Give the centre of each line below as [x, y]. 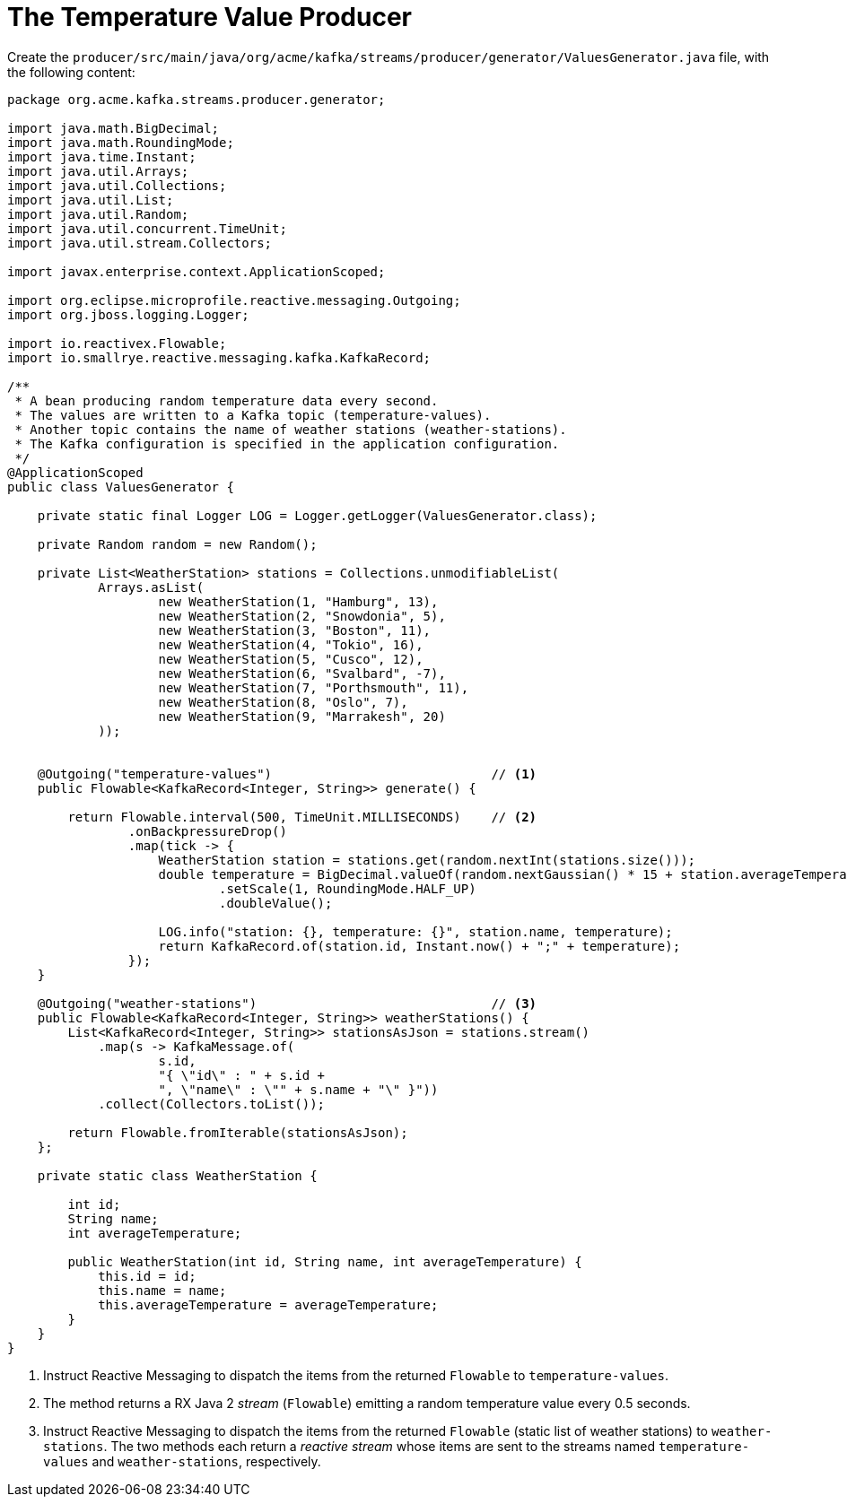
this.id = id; [147, 1276]
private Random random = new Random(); [177, 544]
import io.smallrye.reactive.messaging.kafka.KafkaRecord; [219, 357]
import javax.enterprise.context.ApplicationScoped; [196, 271]
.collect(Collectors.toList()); [212, 1104]
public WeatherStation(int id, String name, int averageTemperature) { [325, 1261]
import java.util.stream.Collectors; [140, 243]
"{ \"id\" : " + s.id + [242, 1075]
